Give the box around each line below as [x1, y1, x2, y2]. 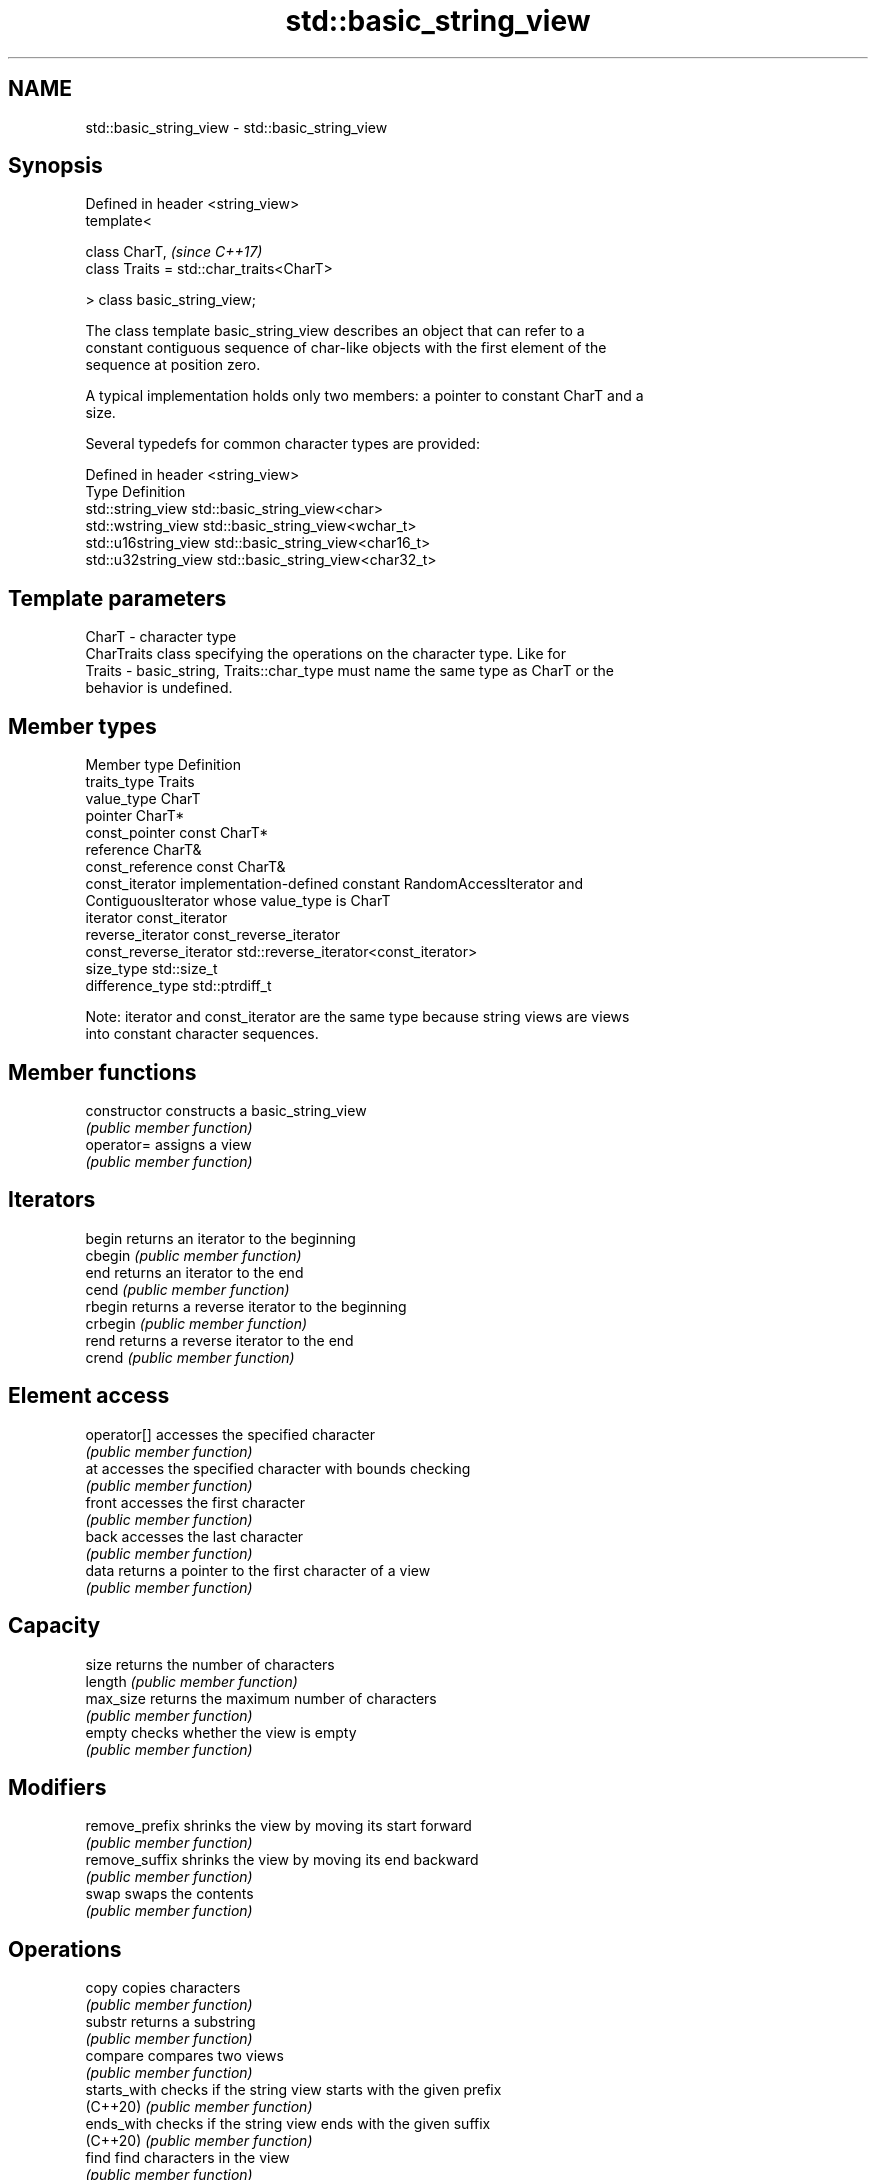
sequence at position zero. [85, 356, 261, 374]
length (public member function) [85, 1672, 298, 1690]
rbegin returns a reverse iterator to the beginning [85, 1297, 407, 1315]
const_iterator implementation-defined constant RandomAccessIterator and [85, 875, 584, 893]
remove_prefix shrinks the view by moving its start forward [85, 1817, 472, 1835]
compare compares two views [85, 2047, 284, 2065]
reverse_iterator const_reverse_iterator [85, 926, 341, 944]
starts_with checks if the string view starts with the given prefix [85, 2081, 502, 2099]
